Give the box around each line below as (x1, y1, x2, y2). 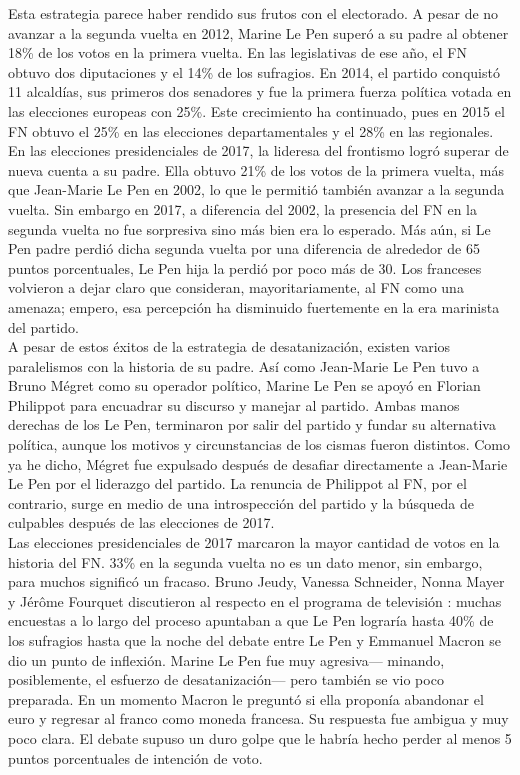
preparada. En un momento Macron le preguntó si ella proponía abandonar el (8, 688, 484, 709)
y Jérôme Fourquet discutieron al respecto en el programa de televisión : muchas (8, 590, 502, 611)
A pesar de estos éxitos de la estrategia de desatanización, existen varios (8, 336, 451, 357)
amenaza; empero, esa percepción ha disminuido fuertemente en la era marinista (8, 296, 500, 317)
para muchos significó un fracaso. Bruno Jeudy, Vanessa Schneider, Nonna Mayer (8, 571, 505, 592)
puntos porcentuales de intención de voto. (8, 747, 263, 768)
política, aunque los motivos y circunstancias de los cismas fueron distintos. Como (8, 434, 511, 455)
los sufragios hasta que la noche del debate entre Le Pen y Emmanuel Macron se (8, 630, 501, 650)
